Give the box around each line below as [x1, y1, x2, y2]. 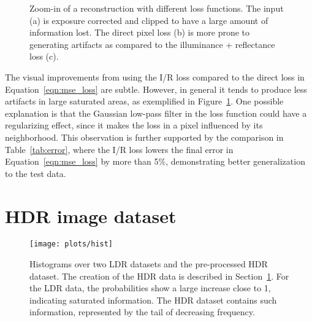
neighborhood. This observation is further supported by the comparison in [5, 130, 284, 143]
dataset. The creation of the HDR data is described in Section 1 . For [29, 269, 289, 282]
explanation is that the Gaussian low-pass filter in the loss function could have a [5, 106, 307, 119]
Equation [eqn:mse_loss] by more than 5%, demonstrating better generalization [5, 155, 305, 168]
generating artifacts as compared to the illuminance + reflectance [29, 37, 275, 50]
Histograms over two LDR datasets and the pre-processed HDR [29, 257, 268, 270]
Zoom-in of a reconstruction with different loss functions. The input [29, 2, 284, 14]
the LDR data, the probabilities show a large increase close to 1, [29, 281, 271, 294]
